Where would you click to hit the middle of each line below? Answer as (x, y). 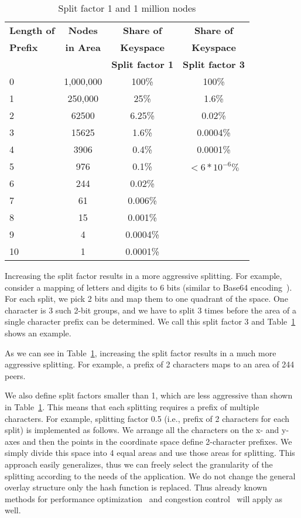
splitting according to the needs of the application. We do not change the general (150, 476)
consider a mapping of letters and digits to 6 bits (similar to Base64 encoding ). (148, 287)
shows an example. (38, 333)
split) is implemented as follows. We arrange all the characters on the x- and (142, 430)
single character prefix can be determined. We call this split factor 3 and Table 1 (150, 321)
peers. (15, 375)
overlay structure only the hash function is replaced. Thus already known (136, 487)
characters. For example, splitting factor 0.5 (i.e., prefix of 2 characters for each (147, 418)
